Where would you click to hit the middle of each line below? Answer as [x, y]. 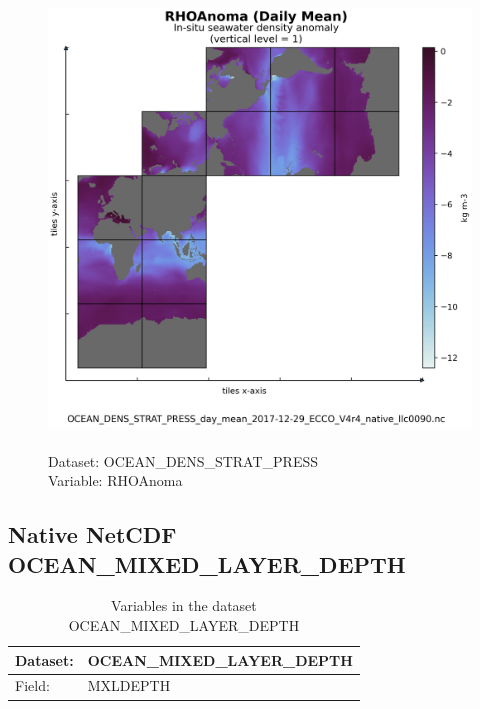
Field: [32, 685]
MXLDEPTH [129, 685]
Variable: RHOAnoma [115, 480]
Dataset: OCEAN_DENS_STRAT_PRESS [183, 460]
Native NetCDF [92, 534]
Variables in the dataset [184, 605]
